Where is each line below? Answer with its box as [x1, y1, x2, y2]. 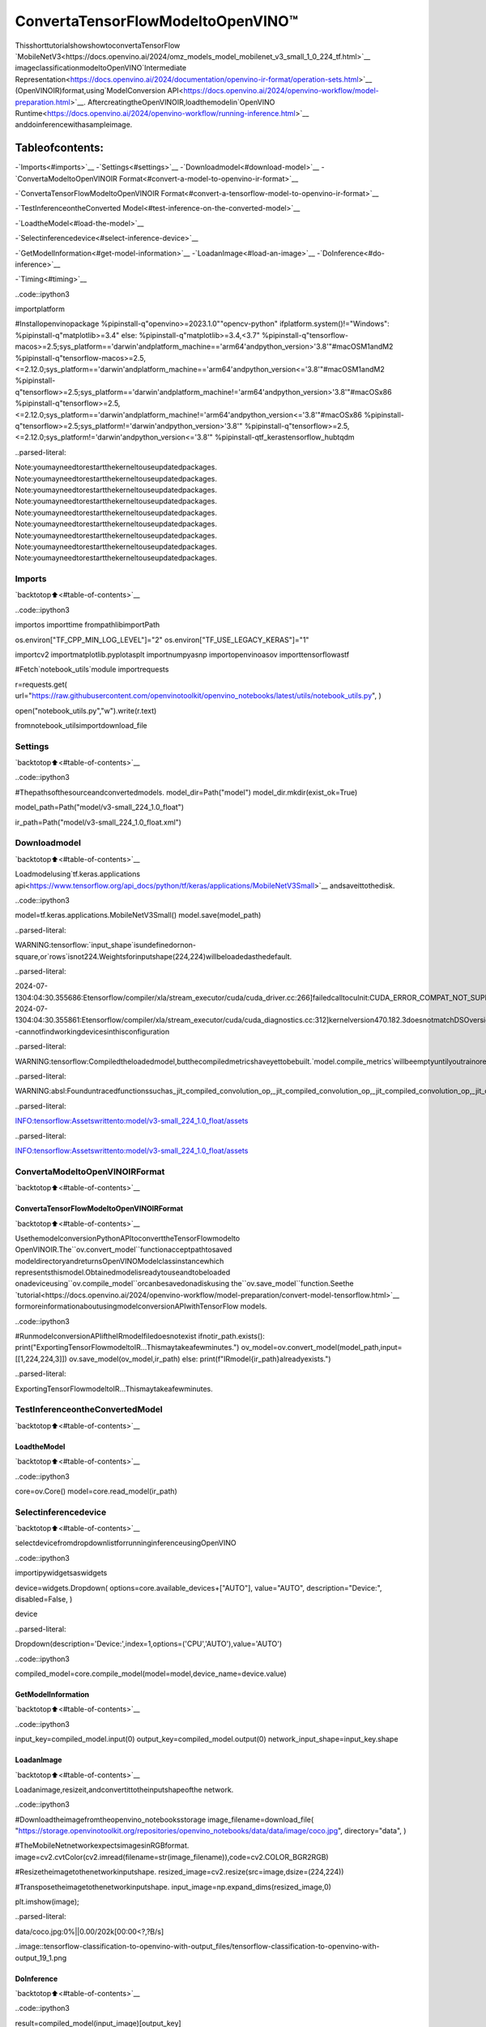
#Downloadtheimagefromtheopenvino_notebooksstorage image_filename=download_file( [15, 1815, 314, 1824]
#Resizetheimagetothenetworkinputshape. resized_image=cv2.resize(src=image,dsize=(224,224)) [15, 1867, 344, 1877]
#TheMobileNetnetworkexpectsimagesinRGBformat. [15, 1841, 190, 1850]
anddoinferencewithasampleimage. [15, 120, 133, 130]
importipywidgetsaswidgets [15, 1568, 108, 1578]
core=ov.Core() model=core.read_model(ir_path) [15, 1486, 177, 1496]
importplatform [15, 304, 65, 314]
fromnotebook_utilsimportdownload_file [15, 720, 147, 730]
